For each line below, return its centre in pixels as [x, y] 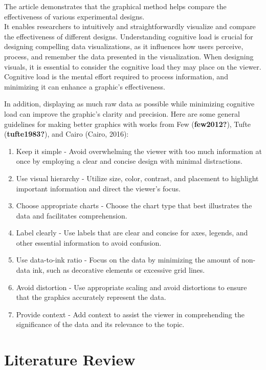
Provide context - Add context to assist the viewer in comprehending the [130, 314]
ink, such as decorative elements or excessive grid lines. [119, 270]
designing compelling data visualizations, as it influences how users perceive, [124, 46]
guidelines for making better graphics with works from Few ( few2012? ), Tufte [128, 124]
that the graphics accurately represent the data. [91, 297]
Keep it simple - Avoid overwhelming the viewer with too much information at [139, 151]
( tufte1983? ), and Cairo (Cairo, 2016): [66, 134]
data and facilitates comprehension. [72, 215]
